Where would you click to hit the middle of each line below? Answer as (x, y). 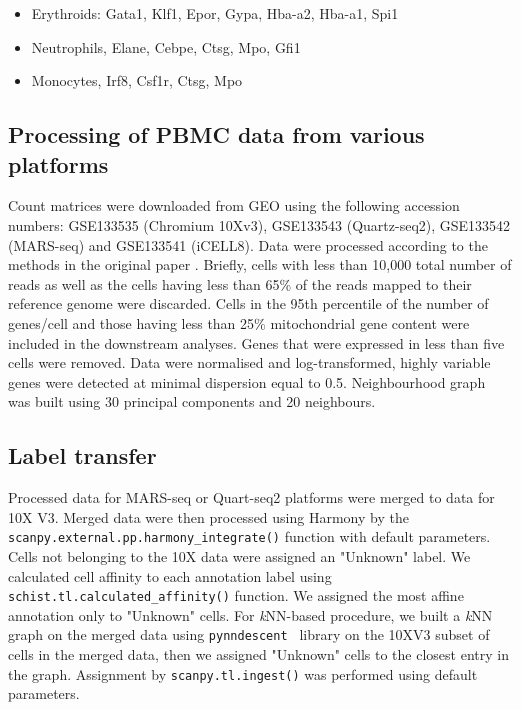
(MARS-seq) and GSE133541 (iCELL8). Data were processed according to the (248, 244)
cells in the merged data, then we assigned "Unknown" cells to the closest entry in (258, 654)
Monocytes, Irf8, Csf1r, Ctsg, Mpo (137, 80)
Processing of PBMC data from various (216, 134)
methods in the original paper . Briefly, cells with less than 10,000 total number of (260, 264)
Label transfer (82, 455)
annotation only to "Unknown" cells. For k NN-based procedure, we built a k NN (250, 614)
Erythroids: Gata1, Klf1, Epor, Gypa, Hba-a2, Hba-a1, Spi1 (215, 13)
